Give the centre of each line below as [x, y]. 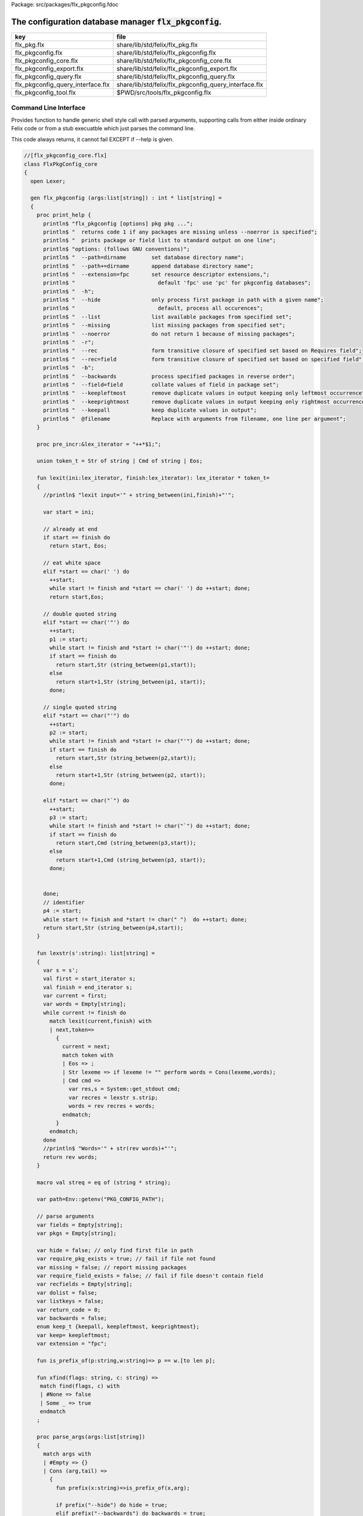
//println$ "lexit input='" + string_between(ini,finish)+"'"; [139, 495]
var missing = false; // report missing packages [112, 1267]
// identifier [64, 902]
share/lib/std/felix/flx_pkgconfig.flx [166, 53]
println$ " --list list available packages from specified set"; [168, 317]
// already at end [70, 529]
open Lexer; [48, 181]
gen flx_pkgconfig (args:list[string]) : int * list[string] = [126, 198]
